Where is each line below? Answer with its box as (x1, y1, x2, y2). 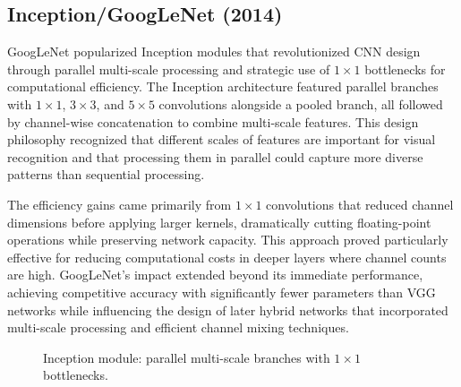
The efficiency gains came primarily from (7, 194, 232, 213)
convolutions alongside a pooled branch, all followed (158, 94, 443, 113)
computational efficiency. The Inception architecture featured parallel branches (7, 77, 439, 96)
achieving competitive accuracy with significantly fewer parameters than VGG (7, 282, 436, 301)
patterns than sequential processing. (7, 165, 205, 184)
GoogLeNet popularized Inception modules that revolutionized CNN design (7, 42, 421, 61)
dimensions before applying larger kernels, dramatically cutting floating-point (7, 212, 431, 231)
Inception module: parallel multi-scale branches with (43, 348, 330, 366)
